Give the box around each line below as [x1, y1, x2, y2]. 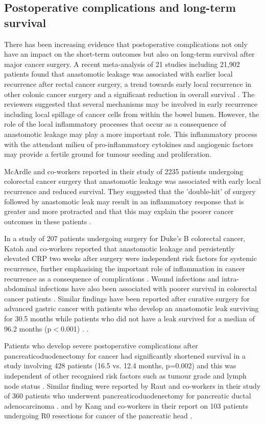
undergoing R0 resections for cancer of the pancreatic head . [4, 410, 192, 421]
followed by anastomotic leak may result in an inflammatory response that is [4, 196, 244, 206]
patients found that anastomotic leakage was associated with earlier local [4, 68, 233, 79]
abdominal [4, 283, 37, 294]
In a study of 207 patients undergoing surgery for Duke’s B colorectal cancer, [4, 233, 246, 244]
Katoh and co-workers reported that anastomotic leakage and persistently [4, 243, 235, 253]
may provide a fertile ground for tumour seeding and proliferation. [4, 149, 212, 159]
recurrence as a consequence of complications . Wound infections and [4, 273, 220, 284]
